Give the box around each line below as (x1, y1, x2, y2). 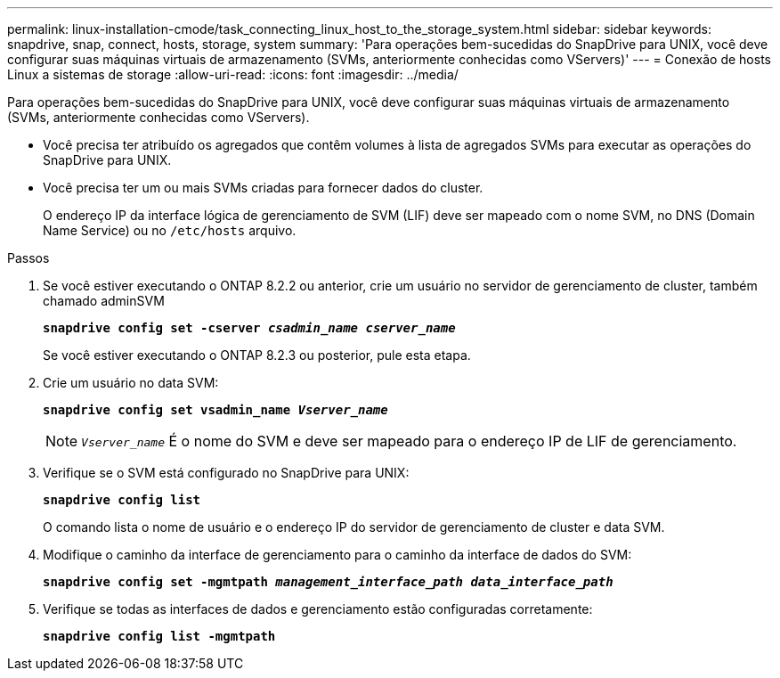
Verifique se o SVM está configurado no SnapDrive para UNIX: (43, 465, 410, 480)
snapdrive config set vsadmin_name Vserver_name (43, 403, 388, 417)
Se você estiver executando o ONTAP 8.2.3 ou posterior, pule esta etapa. (43, 347, 471, 363)
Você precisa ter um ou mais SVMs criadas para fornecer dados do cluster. (43, 180, 483, 195)
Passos (7, 250, 50, 265)
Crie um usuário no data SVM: (43, 375, 219, 390)
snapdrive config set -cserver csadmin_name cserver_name (43, 321, 456, 335)
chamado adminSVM (43, 293, 165, 308)
